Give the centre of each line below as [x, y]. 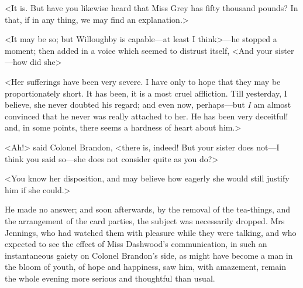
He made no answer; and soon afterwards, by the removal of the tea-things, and [148, 209]
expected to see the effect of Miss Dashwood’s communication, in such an [136, 244]
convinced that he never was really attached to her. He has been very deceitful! [147, 116]
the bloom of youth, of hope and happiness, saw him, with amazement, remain [145, 267]
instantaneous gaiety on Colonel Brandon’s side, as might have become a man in [149, 255]
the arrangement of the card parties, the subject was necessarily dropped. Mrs [145, 220]
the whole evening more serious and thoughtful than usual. [110, 278]
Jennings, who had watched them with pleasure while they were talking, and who [151, 232]
